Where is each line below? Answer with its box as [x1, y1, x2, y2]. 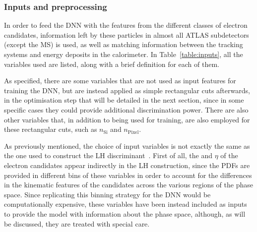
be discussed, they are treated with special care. [4, 218, 150, 229]
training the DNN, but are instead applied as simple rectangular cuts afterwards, [4, 85, 250, 95]
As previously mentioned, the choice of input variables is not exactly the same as [4, 140, 250, 151]
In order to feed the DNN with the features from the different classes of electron [4, 20, 248, 30]
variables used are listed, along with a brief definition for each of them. [4, 58, 220, 69]
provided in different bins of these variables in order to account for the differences [4, 170, 252, 180]
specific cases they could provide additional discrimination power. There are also [4, 104, 249, 115]
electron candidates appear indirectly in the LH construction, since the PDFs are [4, 160, 250, 170]
